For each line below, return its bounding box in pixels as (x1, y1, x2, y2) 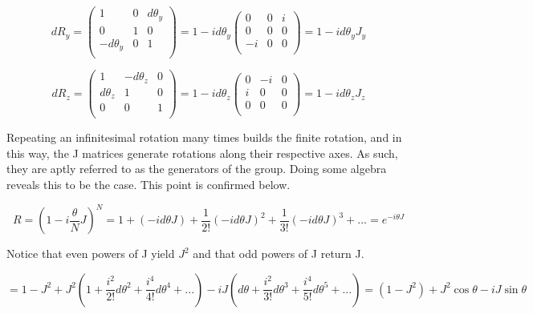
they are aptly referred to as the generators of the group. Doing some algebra (6, 160, 387, 177)
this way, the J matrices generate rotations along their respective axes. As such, (6, 144, 398, 161)
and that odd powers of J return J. (193, 245, 364, 262)
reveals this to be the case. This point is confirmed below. (6, 175, 291, 192)
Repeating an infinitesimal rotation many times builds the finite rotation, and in (6, 129, 402, 146)
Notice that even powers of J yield (6, 245, 175, 262)
